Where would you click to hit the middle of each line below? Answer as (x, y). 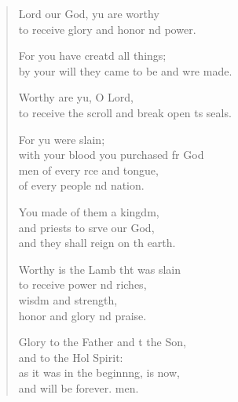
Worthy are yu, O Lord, (76, 97)
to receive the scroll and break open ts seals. (125, 112)
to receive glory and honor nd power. (107, 29)
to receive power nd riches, (82, 284)
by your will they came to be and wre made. (125, 70)
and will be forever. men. (79, 387)
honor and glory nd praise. (82, 315)
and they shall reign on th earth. (97, 243)
